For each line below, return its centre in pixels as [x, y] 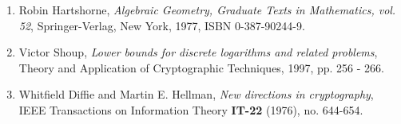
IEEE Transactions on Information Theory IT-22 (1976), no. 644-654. [191, 109]
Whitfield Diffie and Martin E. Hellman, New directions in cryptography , [196, 94]
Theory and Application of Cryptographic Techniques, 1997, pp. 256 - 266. [201, 67]
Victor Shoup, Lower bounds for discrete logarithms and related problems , [198, 52]
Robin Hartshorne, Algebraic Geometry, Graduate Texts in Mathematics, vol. [207, 10]
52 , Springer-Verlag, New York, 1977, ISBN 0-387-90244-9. [162, 25]
